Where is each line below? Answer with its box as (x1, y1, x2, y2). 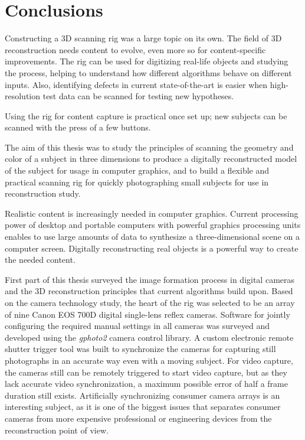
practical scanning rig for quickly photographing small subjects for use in (5, 175, 269, 188)
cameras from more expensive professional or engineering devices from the (5, 412, 272, 424)
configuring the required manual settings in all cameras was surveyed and (5, 320, 270, 332)
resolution (5, 90, 41, 102)
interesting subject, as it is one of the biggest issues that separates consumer (5, 400, 281, 413)
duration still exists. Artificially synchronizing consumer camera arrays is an (5, 389, 280, 401)
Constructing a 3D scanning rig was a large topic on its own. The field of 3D (5, 32, 282, 44)
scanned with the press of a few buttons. (5, 121, 151, 133)
